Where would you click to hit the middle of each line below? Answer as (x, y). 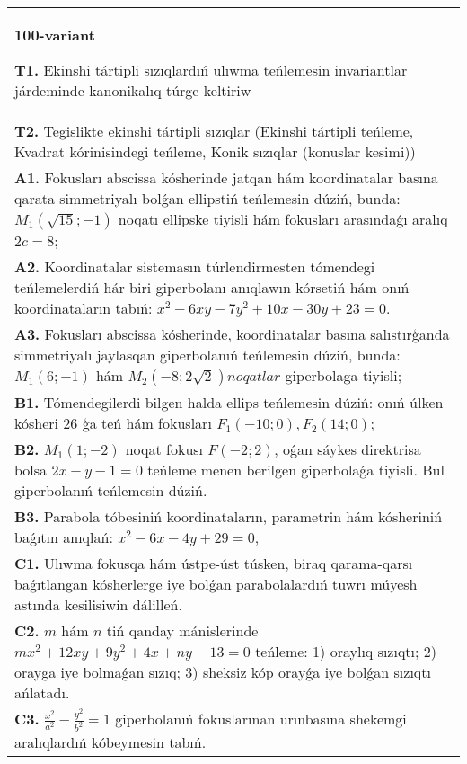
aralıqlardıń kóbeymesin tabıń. (110, 742)
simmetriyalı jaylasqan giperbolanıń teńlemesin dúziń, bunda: (207, 355)
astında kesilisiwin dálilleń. (98, 604)
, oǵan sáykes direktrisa (348, 449)
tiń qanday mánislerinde (182, 631)
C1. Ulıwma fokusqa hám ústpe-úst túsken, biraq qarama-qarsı (214, 563)
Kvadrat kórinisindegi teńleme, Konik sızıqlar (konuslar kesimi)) (215, 151)
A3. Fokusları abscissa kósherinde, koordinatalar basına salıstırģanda (232, 334)
